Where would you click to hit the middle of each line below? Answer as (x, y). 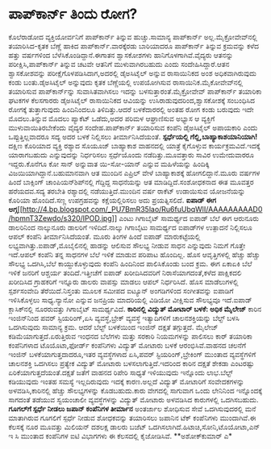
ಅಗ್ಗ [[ (15, 209)
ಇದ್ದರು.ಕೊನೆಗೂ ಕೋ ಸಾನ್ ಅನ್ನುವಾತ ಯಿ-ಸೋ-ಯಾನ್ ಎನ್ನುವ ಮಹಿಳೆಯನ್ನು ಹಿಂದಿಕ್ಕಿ (109, 164)
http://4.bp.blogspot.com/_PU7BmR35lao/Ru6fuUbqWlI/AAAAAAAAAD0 (142, 209)
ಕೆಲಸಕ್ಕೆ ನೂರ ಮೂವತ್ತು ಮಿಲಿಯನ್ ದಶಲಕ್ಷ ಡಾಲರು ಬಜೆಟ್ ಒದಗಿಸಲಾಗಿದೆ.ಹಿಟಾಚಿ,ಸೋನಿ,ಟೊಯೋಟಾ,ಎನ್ (134, 426)
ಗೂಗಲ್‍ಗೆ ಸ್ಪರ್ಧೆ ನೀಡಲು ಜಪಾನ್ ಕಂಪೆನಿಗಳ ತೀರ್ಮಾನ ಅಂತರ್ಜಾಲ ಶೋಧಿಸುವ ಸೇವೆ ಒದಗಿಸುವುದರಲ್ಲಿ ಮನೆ (132, 409)
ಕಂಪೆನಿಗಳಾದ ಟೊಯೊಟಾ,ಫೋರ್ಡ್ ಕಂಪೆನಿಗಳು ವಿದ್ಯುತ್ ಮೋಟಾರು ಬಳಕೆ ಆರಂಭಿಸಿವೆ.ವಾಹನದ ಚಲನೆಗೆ (127, 345)
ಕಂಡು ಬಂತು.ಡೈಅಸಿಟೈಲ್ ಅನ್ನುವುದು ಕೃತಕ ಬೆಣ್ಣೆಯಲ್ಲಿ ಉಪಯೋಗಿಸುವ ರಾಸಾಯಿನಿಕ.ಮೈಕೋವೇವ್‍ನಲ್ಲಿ (126, 82)
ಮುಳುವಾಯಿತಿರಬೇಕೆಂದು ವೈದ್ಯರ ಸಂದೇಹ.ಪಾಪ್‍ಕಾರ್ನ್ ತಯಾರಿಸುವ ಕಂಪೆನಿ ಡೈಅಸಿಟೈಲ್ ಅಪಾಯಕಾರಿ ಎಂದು (133, 127)
